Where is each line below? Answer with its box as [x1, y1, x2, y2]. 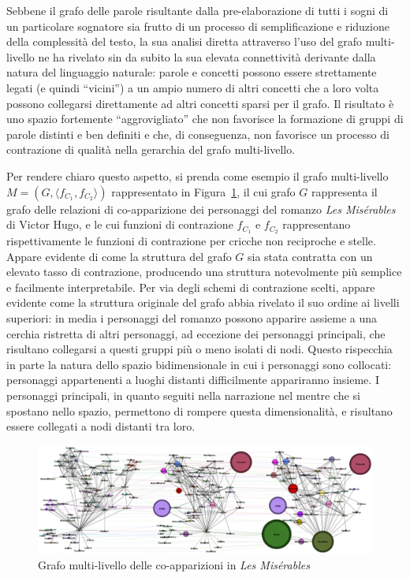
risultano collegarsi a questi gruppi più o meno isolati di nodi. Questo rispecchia [6, 341, 393, 357]
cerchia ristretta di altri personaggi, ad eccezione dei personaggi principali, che [6, 325, 386, 341]
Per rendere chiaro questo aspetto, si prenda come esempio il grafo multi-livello [6, 167, 389, 184]
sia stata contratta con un [248, 248, 373, 264]
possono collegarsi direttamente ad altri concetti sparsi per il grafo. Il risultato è [6, 95, 394, 111]
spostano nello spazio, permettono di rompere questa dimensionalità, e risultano [6, 402, 393, 419]
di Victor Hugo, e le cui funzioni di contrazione [6, 216, 233, 233]
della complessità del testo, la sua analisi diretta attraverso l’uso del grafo [6, 33, 363, 50]
